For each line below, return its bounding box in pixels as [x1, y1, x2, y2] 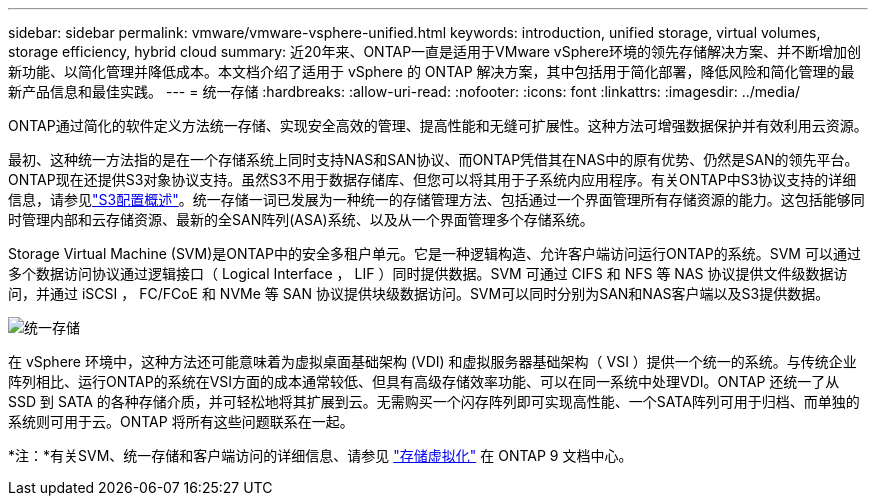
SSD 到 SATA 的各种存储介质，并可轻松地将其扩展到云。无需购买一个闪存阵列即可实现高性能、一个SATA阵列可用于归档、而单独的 [8, 393, 860, 410]
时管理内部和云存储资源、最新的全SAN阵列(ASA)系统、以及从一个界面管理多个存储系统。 [8, 211, 594, 228]
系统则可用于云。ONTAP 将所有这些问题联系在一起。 [8, 413, 354, 430]
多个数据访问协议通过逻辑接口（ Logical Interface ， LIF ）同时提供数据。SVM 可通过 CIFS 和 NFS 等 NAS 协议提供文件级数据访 [8, 265, 848, 282]
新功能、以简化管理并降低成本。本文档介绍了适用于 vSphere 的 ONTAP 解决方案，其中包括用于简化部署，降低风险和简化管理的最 [8, 63, 855, 80]
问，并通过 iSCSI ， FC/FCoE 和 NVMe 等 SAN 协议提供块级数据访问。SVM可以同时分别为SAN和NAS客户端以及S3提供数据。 [8, 285, 830, 302]
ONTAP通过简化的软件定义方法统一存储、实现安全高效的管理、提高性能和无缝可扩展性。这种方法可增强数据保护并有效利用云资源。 [8, 117, 868, 134]
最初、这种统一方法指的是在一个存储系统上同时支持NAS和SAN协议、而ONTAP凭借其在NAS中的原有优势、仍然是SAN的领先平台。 [8, 151, 859, 168]
